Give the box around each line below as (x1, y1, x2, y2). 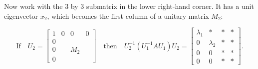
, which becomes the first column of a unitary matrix (47, 10, 209, 21)
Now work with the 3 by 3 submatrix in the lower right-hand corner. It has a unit (4, 1, 254, 11)
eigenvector (4, 10, 38, 21)
